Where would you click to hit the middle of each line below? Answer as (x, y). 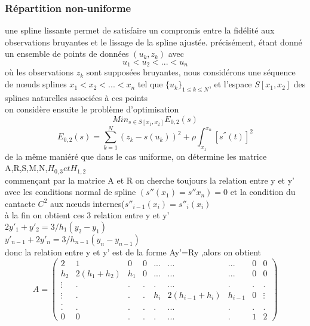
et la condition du (263, 192)
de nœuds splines (36, 84)
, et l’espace (230, 84)
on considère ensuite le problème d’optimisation (92, 109)
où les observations (39, 72)
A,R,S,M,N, (26, 168)
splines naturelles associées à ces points (76, 97)
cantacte (20, 203)
